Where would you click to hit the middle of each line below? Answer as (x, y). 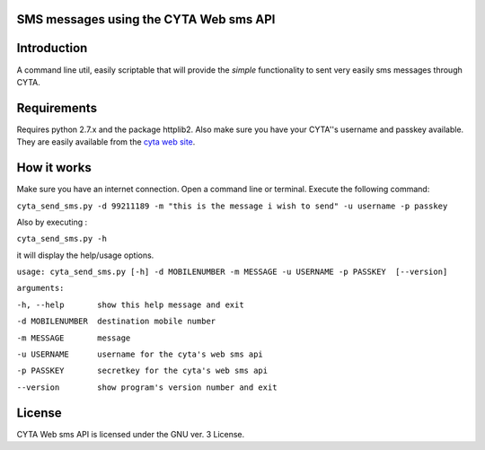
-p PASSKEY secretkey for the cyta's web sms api (142, 371)
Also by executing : (52, 222)
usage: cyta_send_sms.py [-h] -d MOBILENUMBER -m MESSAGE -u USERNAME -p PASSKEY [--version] (232, 272)
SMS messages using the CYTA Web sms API (146, 19)
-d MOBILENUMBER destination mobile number (116, 322)
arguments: (40, 288)
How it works (54, 168)
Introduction (52, 48)
